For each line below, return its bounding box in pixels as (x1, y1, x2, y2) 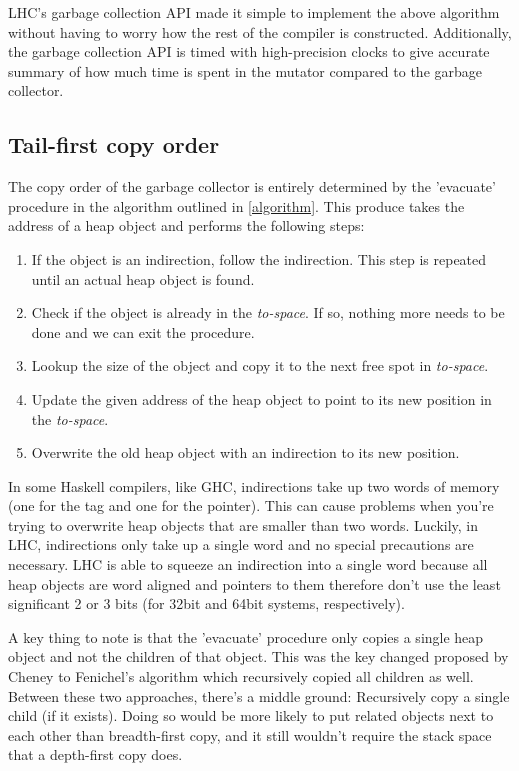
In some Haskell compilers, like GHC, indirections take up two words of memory (8, 475, 500, 496)
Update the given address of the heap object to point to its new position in (31, 388, 492, 409)
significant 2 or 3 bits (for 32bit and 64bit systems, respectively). (8, 593, 405, 614)
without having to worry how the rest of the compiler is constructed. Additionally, (8, 21, 512, 42)
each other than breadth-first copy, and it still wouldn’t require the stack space (8, 724, 492, 745)
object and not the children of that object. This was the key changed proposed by (8, 646, 509, 667)
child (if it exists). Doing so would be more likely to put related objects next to (8, 705, 494, 726)
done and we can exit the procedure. (31, 321, 255, 342)
